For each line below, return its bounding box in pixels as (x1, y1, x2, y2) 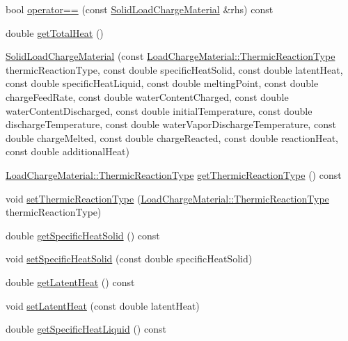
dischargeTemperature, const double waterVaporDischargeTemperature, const (6, 117, 336, 132)
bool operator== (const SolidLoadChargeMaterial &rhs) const (6, 2, 274, 16)
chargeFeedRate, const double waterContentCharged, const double (6, 89, 289, 104)
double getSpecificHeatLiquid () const (6, 322, 166, 336)
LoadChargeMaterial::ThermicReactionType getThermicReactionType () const (6, 167, 342, 182)
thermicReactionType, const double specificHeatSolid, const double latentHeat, (6, 62, 343, 77)
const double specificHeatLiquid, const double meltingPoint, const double (6, 76, 319, 90)
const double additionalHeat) (6, 144, 129, 159)
